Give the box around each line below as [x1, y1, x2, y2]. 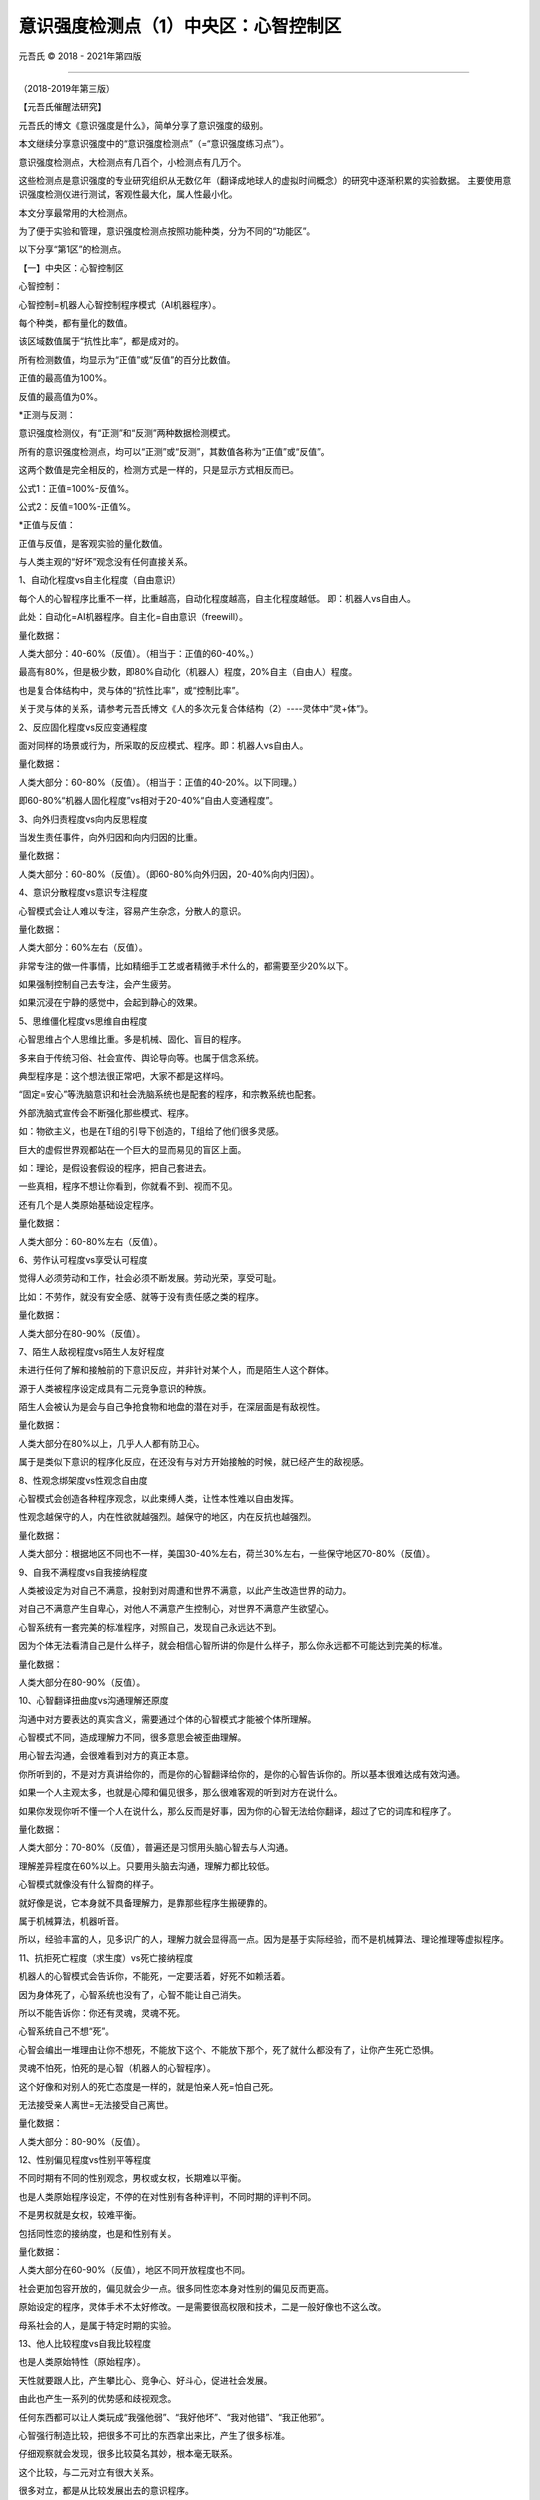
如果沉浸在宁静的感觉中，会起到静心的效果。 [18, 996, 203, 1009]
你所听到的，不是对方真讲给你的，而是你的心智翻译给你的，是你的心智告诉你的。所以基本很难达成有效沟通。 [18, 1768, 465, 1780]
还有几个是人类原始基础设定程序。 [18, 1198, 159, 1210]
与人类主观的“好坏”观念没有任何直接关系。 [18, 556, 194, 568]
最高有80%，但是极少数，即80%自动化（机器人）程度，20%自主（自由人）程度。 [18, 666, 358, 678]
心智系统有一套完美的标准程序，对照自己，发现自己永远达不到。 [18, 1621, 282, 1633]
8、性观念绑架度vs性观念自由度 [18, 1474, 148, 1486]
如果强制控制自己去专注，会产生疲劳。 [18, 978, 177, 990]
